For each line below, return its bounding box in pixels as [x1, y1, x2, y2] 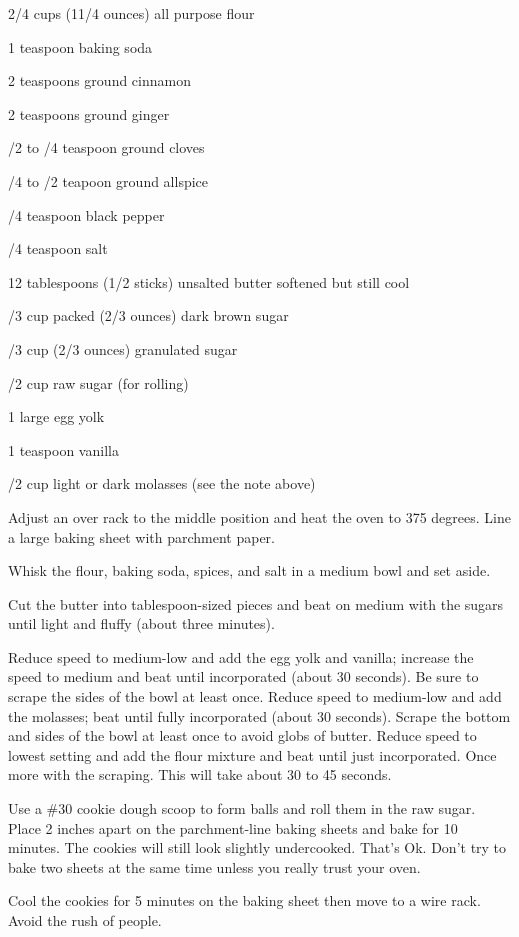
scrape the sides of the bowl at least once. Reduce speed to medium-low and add [8, 686, 502, 707]
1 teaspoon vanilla [8, 439, 119, 460]
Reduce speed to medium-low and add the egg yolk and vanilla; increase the [8, 646, 474, 667]
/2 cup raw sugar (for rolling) [8, 372, 189, 393]
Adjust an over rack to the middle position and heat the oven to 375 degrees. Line [8, 506, 511, 527]
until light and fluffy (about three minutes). [8, 613, 275, 634]
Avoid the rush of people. [8, 910, 162, 930]
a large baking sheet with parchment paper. [8, 526, 275, 547]
